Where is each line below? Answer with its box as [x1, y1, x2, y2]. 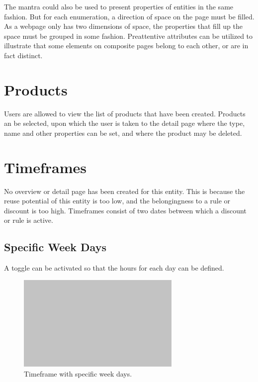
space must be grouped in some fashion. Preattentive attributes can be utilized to [4, 30, 253, 41]
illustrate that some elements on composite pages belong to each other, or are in [4, 40, 249, 51]
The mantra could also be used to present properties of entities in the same [4, 1, 234, 11]
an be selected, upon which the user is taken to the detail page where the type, [4, 118, 245, 128]
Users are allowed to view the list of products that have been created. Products [4, 108, 246, 118]
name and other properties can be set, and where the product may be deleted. [4, 127, 242, 138]
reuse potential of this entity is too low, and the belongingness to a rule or [4, 195, 231, 206]
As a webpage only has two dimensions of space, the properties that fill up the [4, 21, 243, 31]
